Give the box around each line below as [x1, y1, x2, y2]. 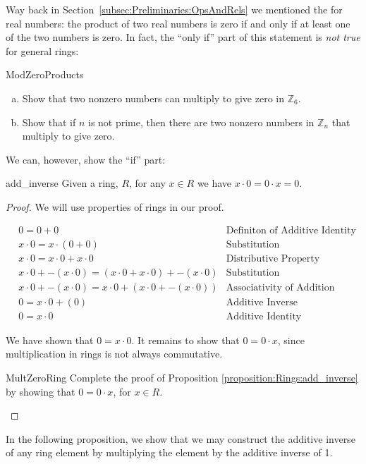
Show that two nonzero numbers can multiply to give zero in [22, 90, 284, 105]
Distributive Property [226, 253, 320, 264]
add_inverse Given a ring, [6, 176, 118, 190]
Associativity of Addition [226, 282, 335, 293]
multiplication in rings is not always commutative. [6, 346, 223, 361]
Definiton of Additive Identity [226, 225, 356, 236]
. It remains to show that [131, 332, 240, 347]
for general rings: [6, 43, 79, 58]
